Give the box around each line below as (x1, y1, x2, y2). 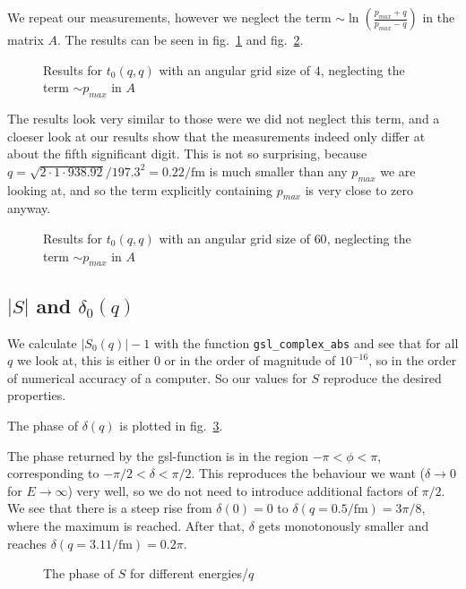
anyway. (7, 199, 51, 218)
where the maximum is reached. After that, (7, 516, 246, 534)
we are (380, 161, 416, 180)
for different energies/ (129, 564, 248, 583)
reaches (7, 534, 47, 552)
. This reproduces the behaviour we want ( (191, 464, 425, 482)
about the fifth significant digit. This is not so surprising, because (7, 144, 367, 163)
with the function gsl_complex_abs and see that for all (154, 333, 459, 352)
